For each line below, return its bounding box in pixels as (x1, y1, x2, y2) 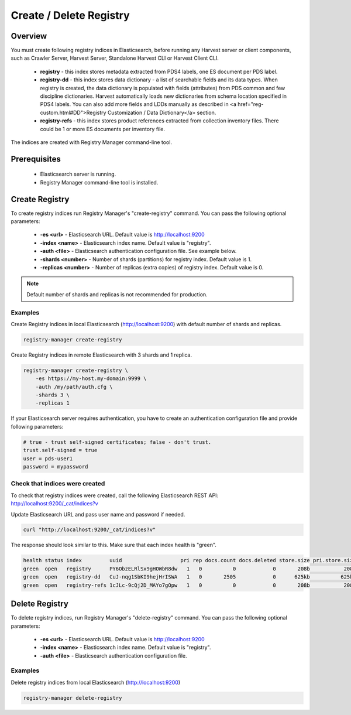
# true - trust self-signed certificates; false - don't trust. (23, 439, 212, 445)
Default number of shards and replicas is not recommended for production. (26, 290, 208, 298)
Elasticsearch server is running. (40, 170, 116, 178)
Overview (11, 31, 47, 41)
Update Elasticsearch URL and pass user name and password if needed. (11, 511, 185, 518)
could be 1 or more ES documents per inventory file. (40, 125, 166, 132)
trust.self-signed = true (23, 447, 98, 454)
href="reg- (238, 101, 264, 108)
